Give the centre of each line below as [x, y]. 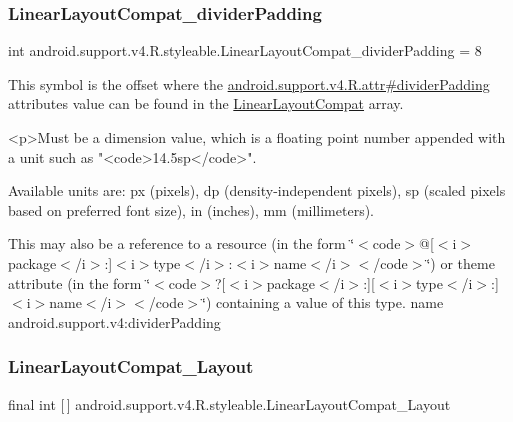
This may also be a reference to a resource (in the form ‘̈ [181, 243]
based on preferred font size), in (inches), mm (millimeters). [191, 209]
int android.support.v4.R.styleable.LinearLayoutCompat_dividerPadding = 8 [245, 50]
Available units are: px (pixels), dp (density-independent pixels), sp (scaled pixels [257, 190]
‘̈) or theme [460, 262]
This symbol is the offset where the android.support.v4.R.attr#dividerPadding [249, 83]
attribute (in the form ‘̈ [79, 282]
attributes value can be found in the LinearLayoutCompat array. [206, 103]
